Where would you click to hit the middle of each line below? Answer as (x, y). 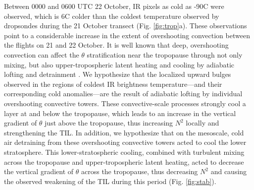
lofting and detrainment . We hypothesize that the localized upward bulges (118, 74)
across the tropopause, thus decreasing (139, 171)
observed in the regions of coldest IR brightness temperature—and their (113, 84)
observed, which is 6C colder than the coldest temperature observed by (112, 16)
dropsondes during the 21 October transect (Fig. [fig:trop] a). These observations (126, 26)
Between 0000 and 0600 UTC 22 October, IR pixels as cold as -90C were (114, 6)
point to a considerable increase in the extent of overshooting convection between (127, 35)
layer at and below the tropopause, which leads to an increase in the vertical (120, 113)
